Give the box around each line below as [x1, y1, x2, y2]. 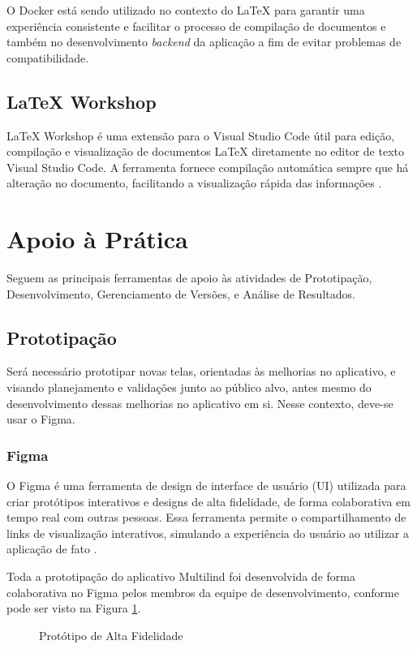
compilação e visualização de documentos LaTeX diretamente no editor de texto [6, 143, 404, 160]
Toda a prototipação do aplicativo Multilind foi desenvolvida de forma [6, 568, 355, 585]
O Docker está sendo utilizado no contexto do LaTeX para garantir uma [6, 2, 365, 18]
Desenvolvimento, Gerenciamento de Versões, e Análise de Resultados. [6, 285, 355, 302]
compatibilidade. [6, 49, 89, 66]
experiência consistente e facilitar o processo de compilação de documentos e [6, 17, 386, 34]
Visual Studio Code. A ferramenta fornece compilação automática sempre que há [6, 158, 409, 175]
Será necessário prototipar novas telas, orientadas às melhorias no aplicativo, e [6, 363, 396, 380]
